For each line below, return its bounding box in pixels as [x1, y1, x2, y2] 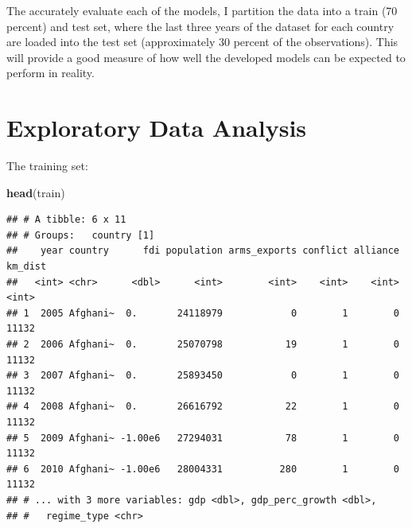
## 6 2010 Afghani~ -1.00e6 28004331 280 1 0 [6, 463, 399, 475]
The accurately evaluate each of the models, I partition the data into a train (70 [6, 2, 398, 18]
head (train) [6, 184, 65, 200]
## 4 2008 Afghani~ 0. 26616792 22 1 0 [6, 401, 399, 413]
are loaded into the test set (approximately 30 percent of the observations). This [6, 33, 398, 50]
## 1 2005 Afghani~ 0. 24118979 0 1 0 [6, 307, 399, 319]
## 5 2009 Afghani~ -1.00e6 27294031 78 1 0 [6, 432, 399, 444]
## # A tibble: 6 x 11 [6, 214, 126, 226]
